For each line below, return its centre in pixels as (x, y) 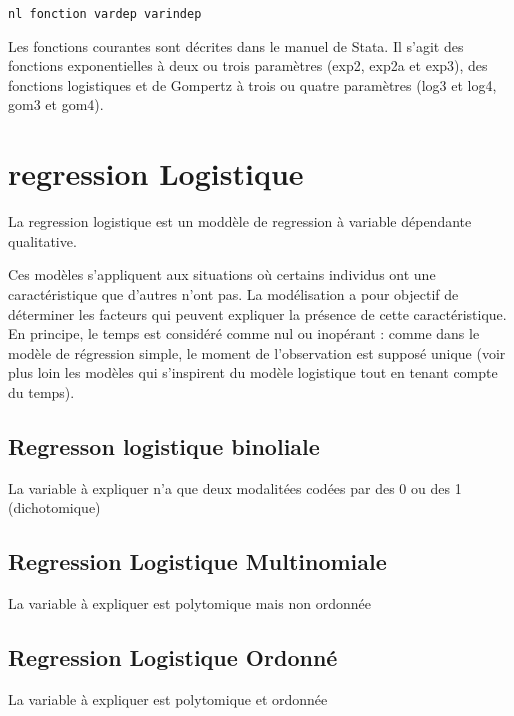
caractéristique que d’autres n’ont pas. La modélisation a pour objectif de (233, 293)
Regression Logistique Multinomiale (197, 561)
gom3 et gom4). (56, 104)
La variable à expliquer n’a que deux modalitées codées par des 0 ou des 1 (235, 487)
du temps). (41, 391)
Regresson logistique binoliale (164, 445)
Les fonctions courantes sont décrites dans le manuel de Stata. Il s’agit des (236, 45)
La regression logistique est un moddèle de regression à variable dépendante (240, 221)
